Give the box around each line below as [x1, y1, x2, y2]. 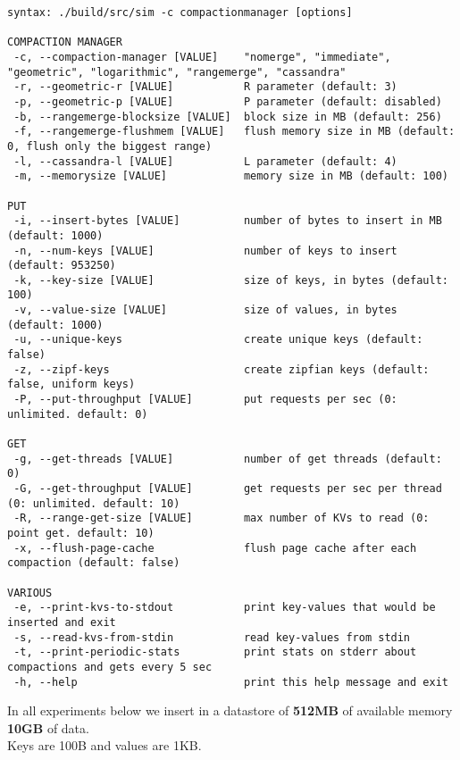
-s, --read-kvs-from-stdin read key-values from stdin [13, 631, 411, 644]
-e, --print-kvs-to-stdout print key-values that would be [13, 601, 436, 614]
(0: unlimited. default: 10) [7, 497, 180, 510]
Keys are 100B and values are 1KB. [7, 736, 202, 755]
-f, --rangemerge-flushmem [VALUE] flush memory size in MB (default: [13, 125, 456, 138]
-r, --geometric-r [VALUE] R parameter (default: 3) [13, 80, 397, 94]
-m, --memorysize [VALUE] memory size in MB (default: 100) [13, 170, 448, 183]
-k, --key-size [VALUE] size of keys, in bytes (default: [13, 273, 448, 287]
